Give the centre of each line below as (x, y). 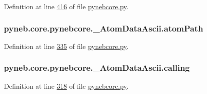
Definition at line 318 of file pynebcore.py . (66, 86)
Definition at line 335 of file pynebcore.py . (66, 46)
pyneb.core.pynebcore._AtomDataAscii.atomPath (104, 28)
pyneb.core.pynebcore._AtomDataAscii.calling (97, 68)
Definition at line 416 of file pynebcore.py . (66, 6)
